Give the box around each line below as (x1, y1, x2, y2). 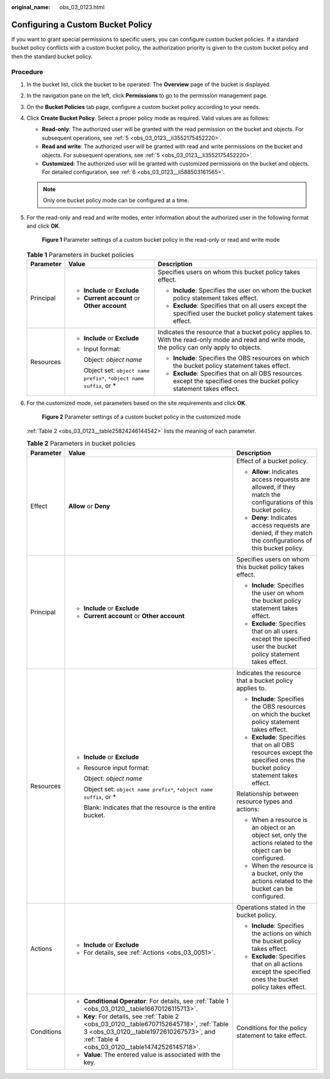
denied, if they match (251, 528, 313, 537)
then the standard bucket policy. (11, 53, 93, 60)
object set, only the (251, 831, 307, 839)
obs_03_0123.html (59, 4, 105, 10)
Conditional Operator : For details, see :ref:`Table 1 (83, 996, 229, 1005)
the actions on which (251, 929, 312, 938)
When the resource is (251, 861, 313, 870)
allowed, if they (251, 482, 296, 491)
